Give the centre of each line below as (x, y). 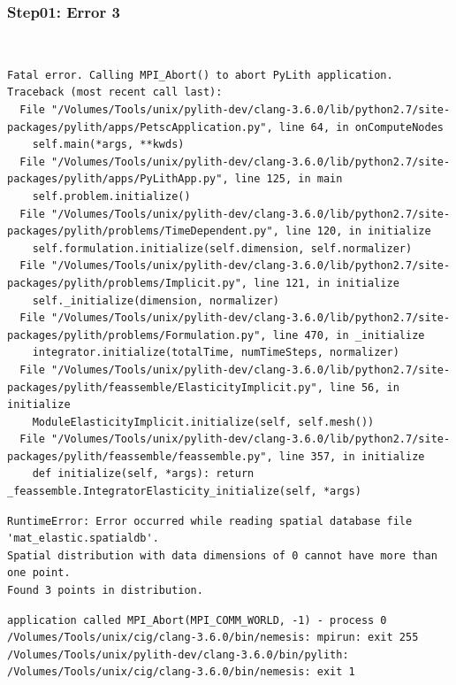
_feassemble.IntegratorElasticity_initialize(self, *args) (184, 492)
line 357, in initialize (352, 456)
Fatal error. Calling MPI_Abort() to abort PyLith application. (200, 75)
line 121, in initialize (327, 283)
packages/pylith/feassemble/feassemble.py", (140, 456)
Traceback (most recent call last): (115, 92)
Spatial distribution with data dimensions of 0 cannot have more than (222, 555)
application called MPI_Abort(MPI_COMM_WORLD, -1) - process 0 (197, 620)
